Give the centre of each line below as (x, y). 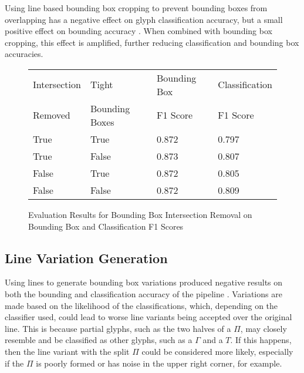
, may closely (264, 328)
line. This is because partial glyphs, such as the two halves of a (118, 328)
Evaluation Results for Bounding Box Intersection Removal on (140, 214)
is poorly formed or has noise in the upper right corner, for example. (159, 363)
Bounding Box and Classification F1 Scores (106, 226)
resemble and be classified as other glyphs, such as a (99, 340)
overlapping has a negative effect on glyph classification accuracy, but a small (144, 19)
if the (14, 363)
